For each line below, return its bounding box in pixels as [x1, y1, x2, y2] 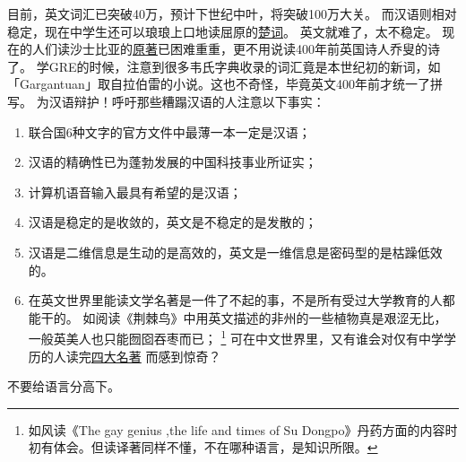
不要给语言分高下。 [7, 377, 120, 396]
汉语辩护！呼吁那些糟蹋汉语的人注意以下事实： [48, 92, 325, 110]
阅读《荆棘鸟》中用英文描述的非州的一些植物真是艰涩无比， [95, 308, 447, 327]
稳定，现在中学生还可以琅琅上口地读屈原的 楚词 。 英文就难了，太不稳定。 [7, 22, 438, 40]
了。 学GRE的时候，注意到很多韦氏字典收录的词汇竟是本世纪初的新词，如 [7, 57, 441, 75]
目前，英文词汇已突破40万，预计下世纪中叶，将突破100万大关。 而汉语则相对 [7, 4, 457, 22]
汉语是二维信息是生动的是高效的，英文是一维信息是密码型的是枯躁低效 [28, 242, 443, 261]
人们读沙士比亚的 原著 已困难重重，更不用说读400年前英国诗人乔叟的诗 [31, 39, 440, 58]
